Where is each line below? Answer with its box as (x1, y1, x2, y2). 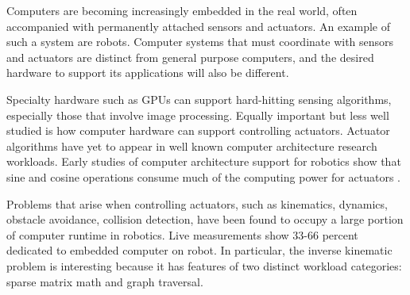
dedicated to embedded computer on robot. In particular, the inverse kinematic (6, 242, 393, 259)
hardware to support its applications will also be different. (6, 64, 289, 81)
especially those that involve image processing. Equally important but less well (6, 106, 389, 123)
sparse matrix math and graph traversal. (6, 273, 203, 289)
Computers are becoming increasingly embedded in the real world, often (6, 2, 358, 18)
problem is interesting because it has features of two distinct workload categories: (6, 257, 402, 274)
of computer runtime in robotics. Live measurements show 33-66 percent (6, 226, 358, 243)
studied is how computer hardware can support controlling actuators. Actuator (6, 122, 390, 139)
